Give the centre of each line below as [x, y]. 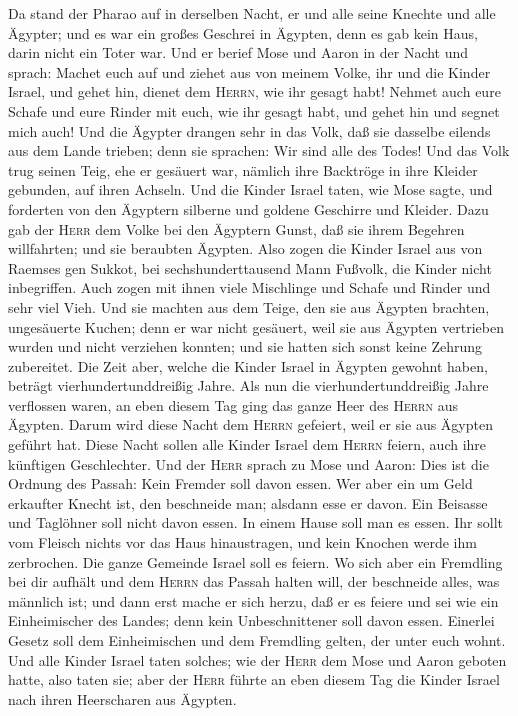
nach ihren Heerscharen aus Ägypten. [122, 698]
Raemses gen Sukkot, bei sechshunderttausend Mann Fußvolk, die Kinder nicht [250, 267]
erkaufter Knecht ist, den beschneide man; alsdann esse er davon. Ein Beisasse [248, 502]
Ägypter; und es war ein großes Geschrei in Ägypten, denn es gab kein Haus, [243, 32]
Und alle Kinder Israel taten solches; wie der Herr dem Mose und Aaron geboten [257, 659]
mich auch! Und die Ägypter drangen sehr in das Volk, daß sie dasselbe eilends [249, 130]
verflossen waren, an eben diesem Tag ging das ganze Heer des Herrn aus [233, 404]
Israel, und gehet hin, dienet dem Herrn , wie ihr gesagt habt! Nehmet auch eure [254, 91]
